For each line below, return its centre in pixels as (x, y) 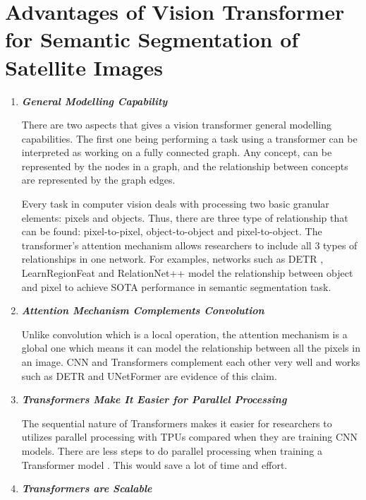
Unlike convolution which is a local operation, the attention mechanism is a (184, 334)
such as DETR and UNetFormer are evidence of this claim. (149, 375)
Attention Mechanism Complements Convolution (143, 310)
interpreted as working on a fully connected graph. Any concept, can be (177, 152)
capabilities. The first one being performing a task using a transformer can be (189, 138)
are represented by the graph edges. (98, 180)
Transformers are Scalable (87, 488)
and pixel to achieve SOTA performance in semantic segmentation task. (176, 286)
